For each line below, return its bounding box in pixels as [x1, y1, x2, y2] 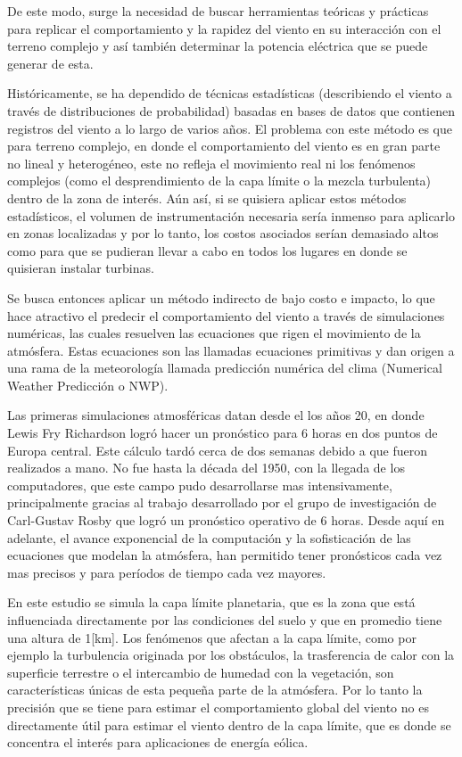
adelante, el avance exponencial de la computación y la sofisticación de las [7, 528, 411, 547]
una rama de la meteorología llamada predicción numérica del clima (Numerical [7, 358, 442, 377]
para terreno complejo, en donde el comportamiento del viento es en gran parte [7, 136, 441, 155]
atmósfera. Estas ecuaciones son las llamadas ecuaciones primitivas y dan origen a [7, 341, 455, 359]
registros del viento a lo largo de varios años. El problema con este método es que [7, 119, 452, 137]
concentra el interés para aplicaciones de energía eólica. [7, 733, 309, 752]
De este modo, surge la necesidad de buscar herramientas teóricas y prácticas [7, 2, 429, 20]
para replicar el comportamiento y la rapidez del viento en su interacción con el [7, 19, 441, 37]
